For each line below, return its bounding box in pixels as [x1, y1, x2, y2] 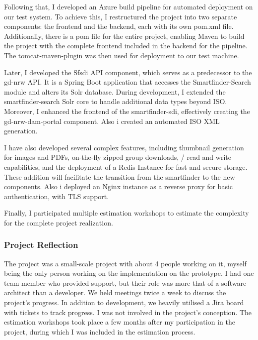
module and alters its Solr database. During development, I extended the [4, 86, 226, 97]
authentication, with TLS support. [4, 191, 109, 201]
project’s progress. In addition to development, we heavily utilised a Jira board [4, 297, 244, 308]
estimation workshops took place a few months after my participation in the [4, 317, 235, 327]
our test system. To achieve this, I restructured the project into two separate [4, 11, 237, 21]
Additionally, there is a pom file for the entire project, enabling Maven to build [4, 30, 245, 41]
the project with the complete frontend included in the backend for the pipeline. [4, 40, 248, 51]
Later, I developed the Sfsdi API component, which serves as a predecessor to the [4, 67, 252, 77]
